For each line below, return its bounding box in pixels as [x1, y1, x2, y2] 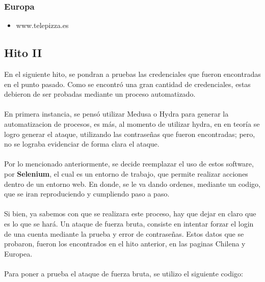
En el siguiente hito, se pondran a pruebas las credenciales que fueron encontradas [4, 69, 261, 79]
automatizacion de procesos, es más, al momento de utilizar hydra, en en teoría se [4, 118, 260, 129]
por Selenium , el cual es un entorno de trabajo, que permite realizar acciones [4, 168, 248, 179]
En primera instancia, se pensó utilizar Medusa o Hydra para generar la [4, 108, 229, 119]
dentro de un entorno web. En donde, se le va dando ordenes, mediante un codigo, [4, 178, 260, 189]
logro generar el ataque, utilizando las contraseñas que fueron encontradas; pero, [4, 128, 255, 139]
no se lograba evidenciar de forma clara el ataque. [4, 138, 160, 149]
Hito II [4, 45, 42, 61]
